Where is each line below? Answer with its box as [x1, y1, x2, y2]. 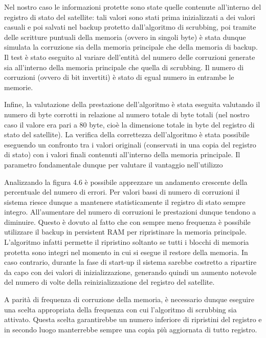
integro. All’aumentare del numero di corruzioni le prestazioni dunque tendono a [4, 206, 256, 217]
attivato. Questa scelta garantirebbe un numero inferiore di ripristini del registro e [4, 314, 262, 325]
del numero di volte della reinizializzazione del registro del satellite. [4, 277, 215, 287]
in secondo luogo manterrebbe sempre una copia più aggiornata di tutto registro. [4, 324, 257, 334]
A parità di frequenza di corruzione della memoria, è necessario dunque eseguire [4, 294, 254, 305]
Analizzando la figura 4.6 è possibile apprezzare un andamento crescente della [4, 176, 248, 187]
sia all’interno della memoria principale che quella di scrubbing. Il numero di [4, 61, 244, 72]
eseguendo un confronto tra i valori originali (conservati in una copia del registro [4, 139, 256, 150]
